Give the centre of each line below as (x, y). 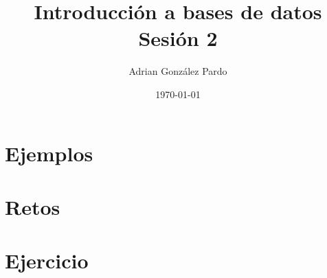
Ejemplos (49, 153)
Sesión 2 (178, 38)
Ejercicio (47, 260)
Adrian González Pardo (178, 71)
